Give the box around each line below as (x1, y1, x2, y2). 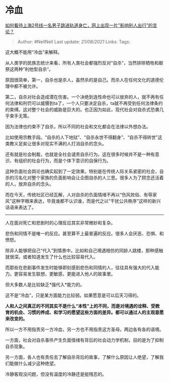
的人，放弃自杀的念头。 (5, 181, 54, 187)
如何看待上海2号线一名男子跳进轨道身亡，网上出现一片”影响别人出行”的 (5, 22, 153, 28)
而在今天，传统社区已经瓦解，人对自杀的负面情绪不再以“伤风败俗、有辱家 (5, 191, 157, 197)
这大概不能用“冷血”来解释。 (5, 49, 62, 55)
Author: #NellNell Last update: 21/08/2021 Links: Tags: (17, 38, 131, 44)
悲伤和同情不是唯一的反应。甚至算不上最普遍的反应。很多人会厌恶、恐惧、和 (5, 230, 164, 236)
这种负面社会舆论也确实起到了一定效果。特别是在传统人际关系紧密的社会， (5, 168, 159, 174)
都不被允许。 (14, 83, 41, 89)
